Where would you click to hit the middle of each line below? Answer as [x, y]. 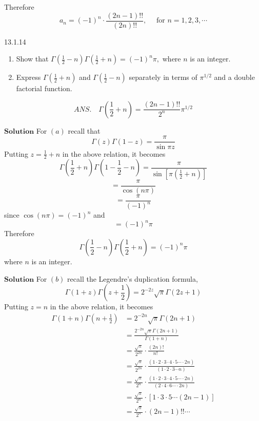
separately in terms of [163, 77]
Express [28, 77]
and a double [234, 77]
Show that [32, 59]
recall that [84, 130]
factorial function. [44, 88]
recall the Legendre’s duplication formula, [133, 278]
